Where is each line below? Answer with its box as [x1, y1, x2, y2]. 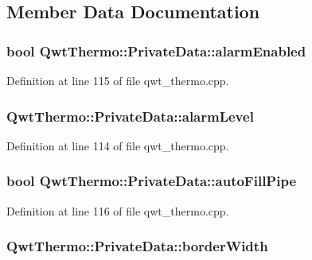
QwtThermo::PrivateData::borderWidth [6, 236, 268, 256]
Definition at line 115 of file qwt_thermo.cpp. [6, 72, 229, 88]
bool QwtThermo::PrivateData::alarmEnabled [6, 41, 306, 60]
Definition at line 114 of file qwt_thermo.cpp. [6, 137, 229, 153]
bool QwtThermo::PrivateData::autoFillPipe [6, 171, 297, 191]
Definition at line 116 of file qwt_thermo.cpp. [6, 202, 229, 219]
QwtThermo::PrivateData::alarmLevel [6, 106, 254, 126]
